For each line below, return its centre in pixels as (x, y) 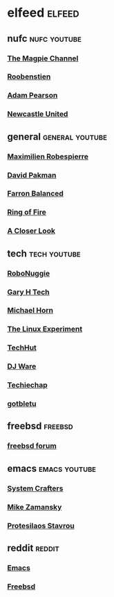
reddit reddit (34, 548)
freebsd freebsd (40, 426)
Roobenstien (29, 76)
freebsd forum (32, 446)
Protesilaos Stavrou (41, 525)
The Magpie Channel (43, 58)
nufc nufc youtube (44, 39)
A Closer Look (31, 231)
